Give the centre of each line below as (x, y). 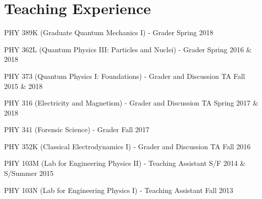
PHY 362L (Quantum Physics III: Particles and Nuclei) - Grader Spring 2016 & (128, 49)
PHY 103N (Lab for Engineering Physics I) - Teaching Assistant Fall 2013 (119, 190)
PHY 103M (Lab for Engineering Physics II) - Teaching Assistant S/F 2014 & (125, 163)
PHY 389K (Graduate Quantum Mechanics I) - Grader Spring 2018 (109, 32)
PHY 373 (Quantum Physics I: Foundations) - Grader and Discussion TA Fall (125, 76)
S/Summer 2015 (29, 173)
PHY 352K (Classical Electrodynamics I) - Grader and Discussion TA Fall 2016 (127, 146)
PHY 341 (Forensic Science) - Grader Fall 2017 (77, 129)
